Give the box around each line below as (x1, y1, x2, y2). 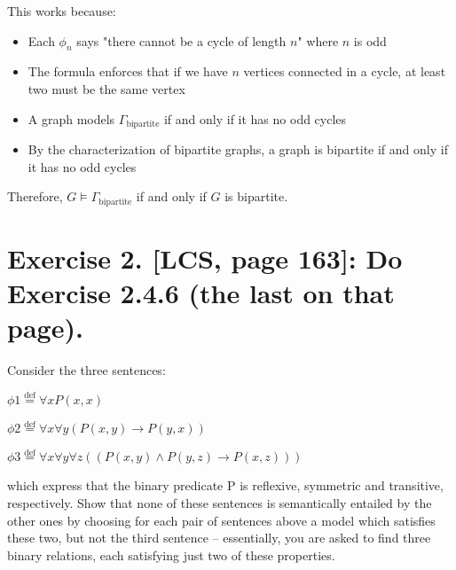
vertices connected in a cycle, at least (243, 62, 446, 81)
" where (297, 31, 339, 50)
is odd (353, 31, 387, 50)
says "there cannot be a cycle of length (76, 31, 287, 50)
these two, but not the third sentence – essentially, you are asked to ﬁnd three (7, 528, 431, 547)
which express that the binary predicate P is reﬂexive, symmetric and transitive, (7, 476, 444, 495)
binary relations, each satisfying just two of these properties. (7, 545, 335, 564)
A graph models (28, 109, 115, 128)
